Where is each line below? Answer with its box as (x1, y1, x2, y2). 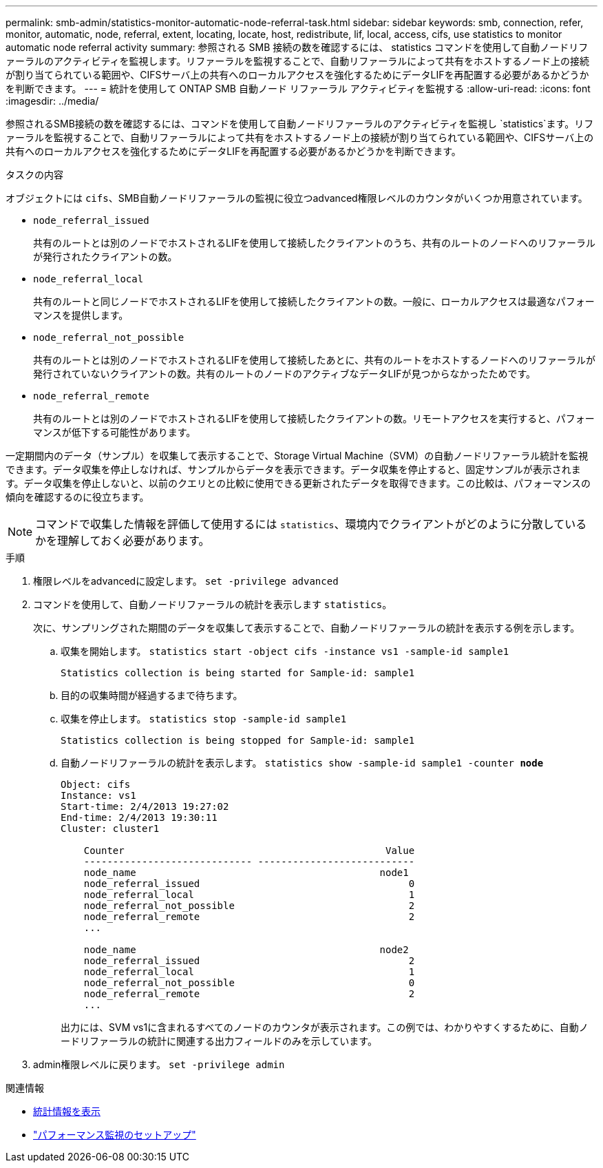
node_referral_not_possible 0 (83, 977, 415, 988)
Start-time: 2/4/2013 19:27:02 (61, 801, 229, 812)
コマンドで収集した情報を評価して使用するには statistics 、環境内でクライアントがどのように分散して (35, 517, 565, 531)
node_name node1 (83, 867, 409, 878)
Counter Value (83, 845, 415, 856)
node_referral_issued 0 (83, 878, 415, 889)
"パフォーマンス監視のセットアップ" (33, 1129, 196, 1140)
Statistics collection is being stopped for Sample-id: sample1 (61, 735, 415, 746)
